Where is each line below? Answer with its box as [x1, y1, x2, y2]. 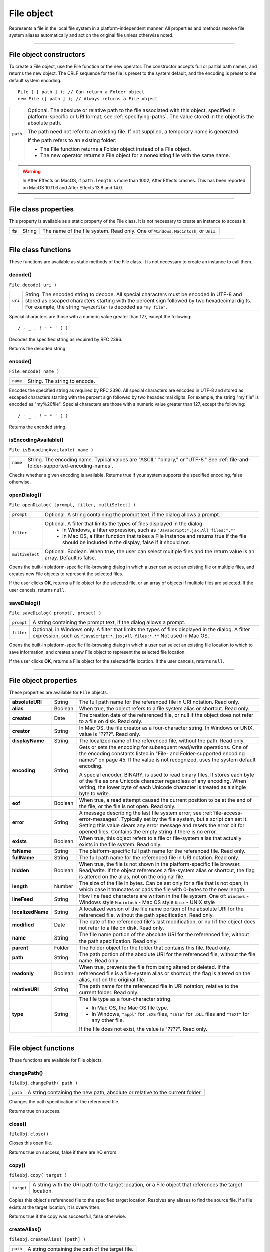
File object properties [9, 676, 77, 685]
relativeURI [12, 986, 39, 993]
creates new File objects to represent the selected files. [9, 571, 123, 577]
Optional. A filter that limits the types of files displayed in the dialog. [45, 520, 204, 527]
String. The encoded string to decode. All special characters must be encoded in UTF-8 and [25, 291, 242, 298]
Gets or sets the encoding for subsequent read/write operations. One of [79, 744, 248, 751]
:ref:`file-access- [203, 809, 243, 816]
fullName [12, 854, 35, 861]
